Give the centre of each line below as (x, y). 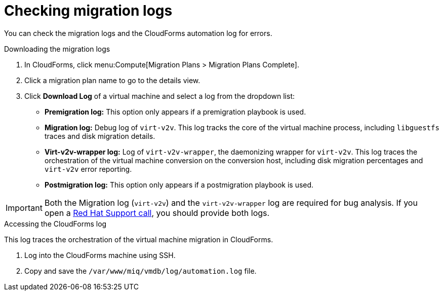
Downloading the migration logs (57, 49)
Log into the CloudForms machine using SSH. (100, 255)
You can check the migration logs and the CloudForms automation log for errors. (138, 33)
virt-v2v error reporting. (88, 169)
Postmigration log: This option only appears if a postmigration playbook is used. (179, 185)
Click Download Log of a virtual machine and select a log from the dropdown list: (159, 96)
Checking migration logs (88, 11)
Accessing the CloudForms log (55, 224)
